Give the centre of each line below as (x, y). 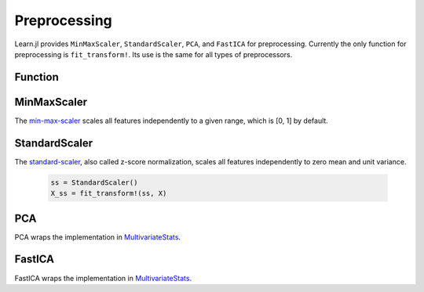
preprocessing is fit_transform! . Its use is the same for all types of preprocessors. (154, 54)
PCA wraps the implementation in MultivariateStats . (97, 237)
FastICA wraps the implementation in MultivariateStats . (103, 278)
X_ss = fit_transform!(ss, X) (109, 193)
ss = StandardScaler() (94, 182)
